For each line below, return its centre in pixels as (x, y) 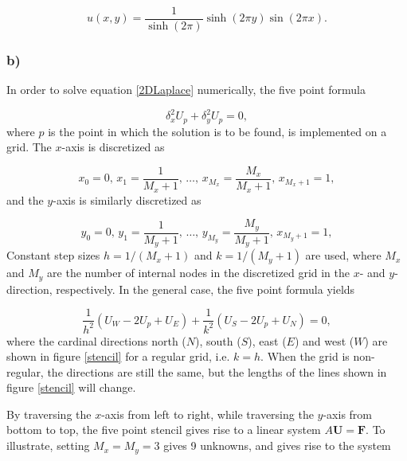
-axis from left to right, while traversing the (207, 414)
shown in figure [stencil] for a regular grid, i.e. (118, 356)
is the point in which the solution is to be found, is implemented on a (217, 131)
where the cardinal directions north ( (96, 340)
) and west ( (324, 340)
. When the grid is (305, 356)
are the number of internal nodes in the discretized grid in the (199, 273)
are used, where (343, 255)
